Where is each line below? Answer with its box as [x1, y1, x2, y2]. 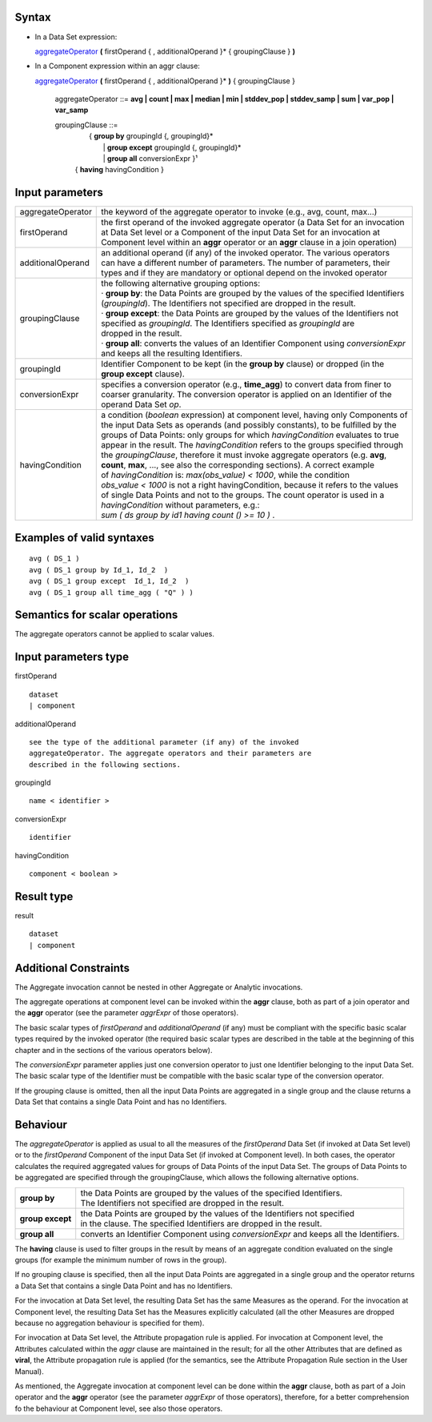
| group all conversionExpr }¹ [102, 154, 198, 163]
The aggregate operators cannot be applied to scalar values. [14, 629, 215, 639]
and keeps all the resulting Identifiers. [101, 348, 243, 360]
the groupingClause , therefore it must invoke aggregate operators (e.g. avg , [101, 449, 387, 460]
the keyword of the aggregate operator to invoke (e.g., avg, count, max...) [101, 207, 378, 218]
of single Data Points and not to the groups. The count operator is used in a [101, 489, 385, 500]
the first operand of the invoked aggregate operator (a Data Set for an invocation [101, 217, 405, 228]
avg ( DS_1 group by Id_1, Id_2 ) [29, 565, 169, 574]
